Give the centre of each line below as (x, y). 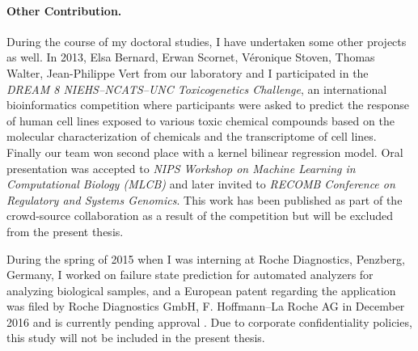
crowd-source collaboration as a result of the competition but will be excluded (200, 216)
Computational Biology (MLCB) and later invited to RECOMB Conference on (201, 184)
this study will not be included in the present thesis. (136, 338)
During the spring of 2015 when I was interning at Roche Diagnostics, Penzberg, (206, 258)
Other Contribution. (64, 10)
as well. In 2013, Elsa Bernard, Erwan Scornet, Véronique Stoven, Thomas (191, 57)
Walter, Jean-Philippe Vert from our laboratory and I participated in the (188, 72)
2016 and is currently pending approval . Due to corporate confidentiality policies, (209, 321)
